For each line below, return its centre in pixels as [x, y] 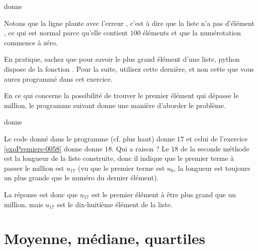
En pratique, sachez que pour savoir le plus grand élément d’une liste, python [122, 59]
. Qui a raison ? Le [140, 148]
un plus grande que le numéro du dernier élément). [81, 178]
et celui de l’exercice [217, 138]
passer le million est [34, 168]
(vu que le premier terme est [121, 168]
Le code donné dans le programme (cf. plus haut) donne [89, 138]
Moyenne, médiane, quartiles [105, 238]
